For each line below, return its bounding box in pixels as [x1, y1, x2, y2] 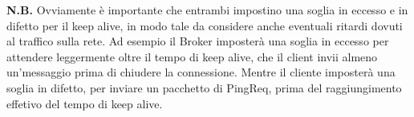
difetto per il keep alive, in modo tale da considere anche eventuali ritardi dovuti [6, 17, 403, 33]
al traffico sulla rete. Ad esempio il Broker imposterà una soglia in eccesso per [6, 33, 389, 49]
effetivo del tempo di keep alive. [6, 95, 163, 111]
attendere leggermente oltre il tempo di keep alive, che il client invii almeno [6, 48, 378, 64]
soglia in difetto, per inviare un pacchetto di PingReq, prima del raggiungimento [6, 79, 402, 96]
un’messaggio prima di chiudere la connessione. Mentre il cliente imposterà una [6, 64, 396, 80]
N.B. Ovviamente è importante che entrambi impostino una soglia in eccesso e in [6, 2, 408, 18]
